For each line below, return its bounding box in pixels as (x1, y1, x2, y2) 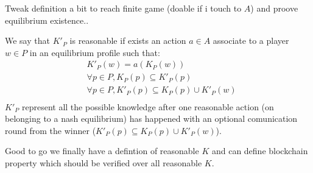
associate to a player (213, 34, 289, 47)
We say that (5, 34, 50, 47)
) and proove (250, 2, 298, 14)
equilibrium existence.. (5, 13, 89, 26)
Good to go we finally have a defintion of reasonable (5, 144, 199, 157)
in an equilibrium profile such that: (29, 46, 160, 58)
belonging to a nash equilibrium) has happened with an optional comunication (5, 112, 298, 125)
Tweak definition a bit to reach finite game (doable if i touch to (5, 2, 242, 14)
